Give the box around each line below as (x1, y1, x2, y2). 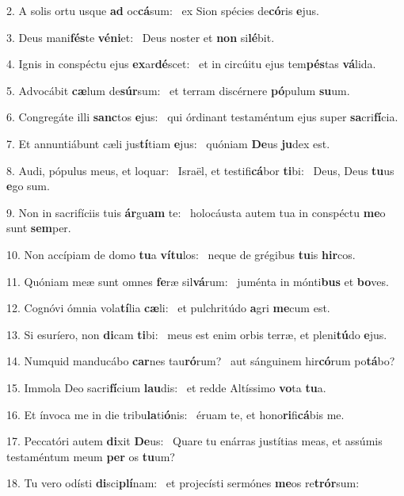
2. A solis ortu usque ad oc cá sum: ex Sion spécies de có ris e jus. (6, 2, 319, 18)
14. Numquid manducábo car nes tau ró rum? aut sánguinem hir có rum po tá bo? (6, 353, 395, 369)
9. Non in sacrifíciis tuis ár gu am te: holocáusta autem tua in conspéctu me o (6, 204, 386, 220)
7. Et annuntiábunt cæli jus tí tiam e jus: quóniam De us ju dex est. (6, 135, 330, 151)
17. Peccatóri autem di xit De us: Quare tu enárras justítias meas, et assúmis (6, 433, 383, 449)
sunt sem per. (6, 219, 71, 236)
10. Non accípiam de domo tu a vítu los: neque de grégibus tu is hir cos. (6, 246, 356, 262)
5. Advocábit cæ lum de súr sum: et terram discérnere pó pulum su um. (6, 82, 350, 98)
